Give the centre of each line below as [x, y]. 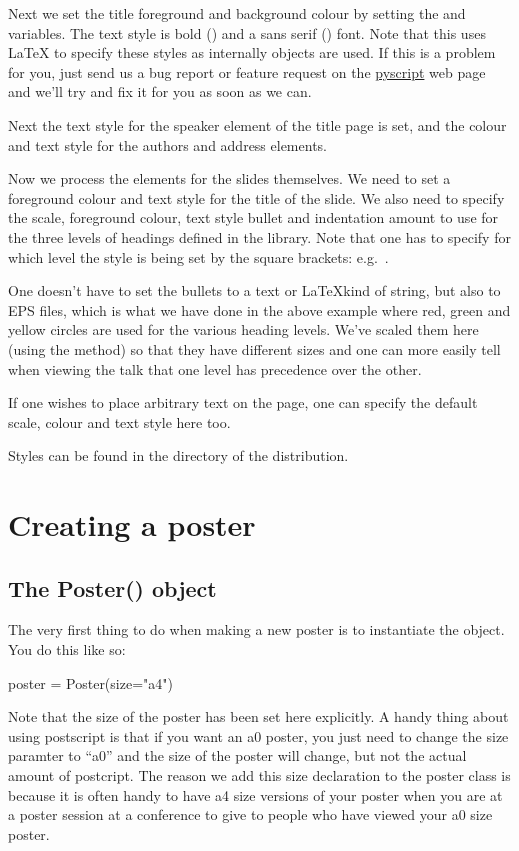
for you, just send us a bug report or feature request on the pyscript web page [247, 71]
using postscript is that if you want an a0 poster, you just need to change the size [258, 735]
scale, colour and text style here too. [119, 421]
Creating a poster [132, 524]
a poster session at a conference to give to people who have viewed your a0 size [250, 814]
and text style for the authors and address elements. [167, 144]
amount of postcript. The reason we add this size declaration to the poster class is [259, 775]
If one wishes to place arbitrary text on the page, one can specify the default [243, 402]
